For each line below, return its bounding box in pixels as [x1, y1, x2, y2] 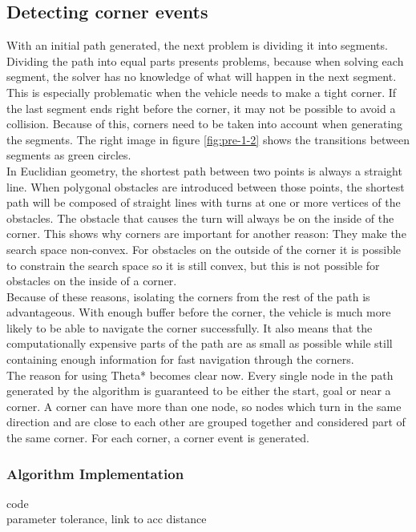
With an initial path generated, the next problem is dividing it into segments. [6, 37, 388, 54]
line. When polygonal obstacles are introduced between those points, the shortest [6, 178, 405, 195]
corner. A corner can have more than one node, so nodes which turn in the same [6, 397, 402, 414]
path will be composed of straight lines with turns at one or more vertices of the [6, 194, 401, 211]
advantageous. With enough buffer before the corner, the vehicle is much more [6, 304, 391, 320]
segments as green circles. [6, 147, 131, 163]
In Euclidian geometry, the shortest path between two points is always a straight [6, 162, 402, 179]
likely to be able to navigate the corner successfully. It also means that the [6, 319, 373, 336]
